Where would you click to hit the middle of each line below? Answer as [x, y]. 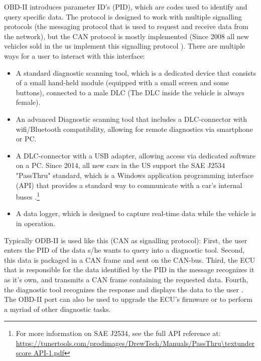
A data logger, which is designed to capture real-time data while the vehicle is [136, 213]
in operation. [36, 223]
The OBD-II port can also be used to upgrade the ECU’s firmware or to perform [128, 299]
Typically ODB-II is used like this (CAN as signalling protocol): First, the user [126, 240]
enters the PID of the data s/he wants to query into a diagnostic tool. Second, [124, 250]
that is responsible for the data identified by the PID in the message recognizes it [129, 269]
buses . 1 [28, 196]
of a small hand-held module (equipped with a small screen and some [122, 82]
